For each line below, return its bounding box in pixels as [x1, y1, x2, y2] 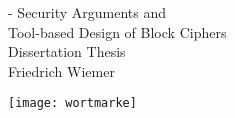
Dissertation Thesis [8, 41, 126, 62]
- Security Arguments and [8, 2, 167, 22]
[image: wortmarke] [8, 96, 137, 111]
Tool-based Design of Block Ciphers [8, 21, 227, 42]
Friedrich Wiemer [8, 60, 115, 81]
